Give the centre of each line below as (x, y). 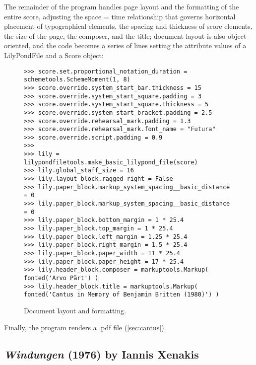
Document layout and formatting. (75, 310)
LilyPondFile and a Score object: (54, 55)
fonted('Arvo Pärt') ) (61, 278)
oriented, (17, 45)
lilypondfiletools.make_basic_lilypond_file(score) (111, 162)
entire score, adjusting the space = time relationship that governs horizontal (120, 16)
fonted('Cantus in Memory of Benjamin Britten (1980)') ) (122, 295)
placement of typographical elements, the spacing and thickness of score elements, (128, 26)
